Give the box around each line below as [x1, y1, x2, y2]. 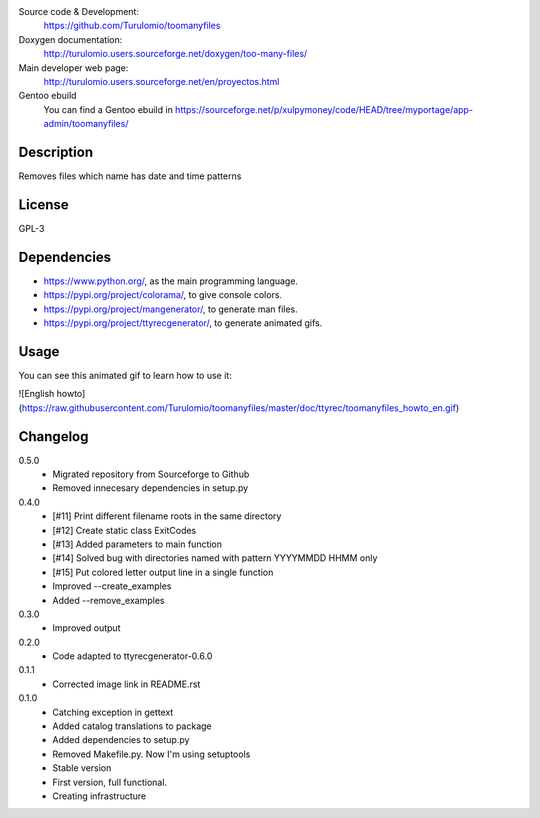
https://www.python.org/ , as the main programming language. [43, 275, 299, 287]
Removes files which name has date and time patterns [18, 170, 242, 182]
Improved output [52, 622, 121, 634]
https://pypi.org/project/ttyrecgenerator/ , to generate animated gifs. [43, 317, 323, 329]
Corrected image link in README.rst [52, 678, 201, 690]
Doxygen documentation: [18, 33, 123, 45]
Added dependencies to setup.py [52, 734, 190, 746]
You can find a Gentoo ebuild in [43, 103, 174, 115]
